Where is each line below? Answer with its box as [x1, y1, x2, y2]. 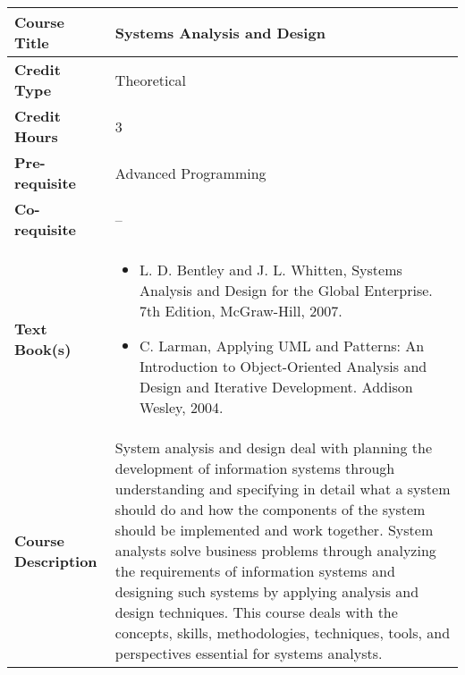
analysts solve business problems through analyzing [114, 540, 436, 561]
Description [14, 550, 97, 571]
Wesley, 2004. [139, 397, 224, 418]
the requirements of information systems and [114, 561, 395, 581]
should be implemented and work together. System [114, 519, 434, 540]
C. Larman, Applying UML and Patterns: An [139, 335, 425, 356]
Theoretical [114, 69, 186, 90]
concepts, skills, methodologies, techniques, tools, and [114, 622, 451, 643]
